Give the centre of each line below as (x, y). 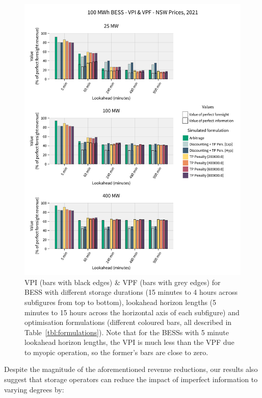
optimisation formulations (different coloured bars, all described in (128, 322)
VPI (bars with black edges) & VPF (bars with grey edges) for (123, 282)
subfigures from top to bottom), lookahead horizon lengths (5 (121, 302)
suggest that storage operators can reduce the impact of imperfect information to (131, 379)
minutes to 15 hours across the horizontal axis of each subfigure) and (132, 312)
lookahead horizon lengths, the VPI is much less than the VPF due (129, 342)
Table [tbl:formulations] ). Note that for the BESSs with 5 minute (127, 332)
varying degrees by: (34, 389)
